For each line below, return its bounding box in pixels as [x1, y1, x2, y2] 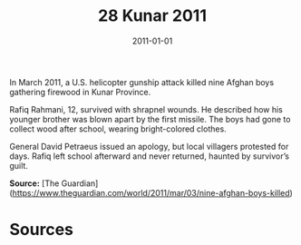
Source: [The [9, 178, 60, 189]
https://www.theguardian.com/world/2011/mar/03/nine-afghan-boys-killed [12, 187, 290, 198]
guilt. [9, 160, 29, 171]
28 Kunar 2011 [98, 5, 207, 26]
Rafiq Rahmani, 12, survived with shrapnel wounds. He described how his [9, 103, 284, 114]
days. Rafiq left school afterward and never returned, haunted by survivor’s [9, 151, 290, 162]
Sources [9, 220, 74, 240]
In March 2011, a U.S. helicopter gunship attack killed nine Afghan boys [9, 76, 275, 87]
